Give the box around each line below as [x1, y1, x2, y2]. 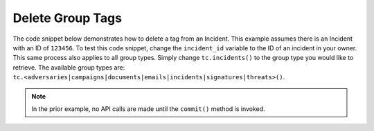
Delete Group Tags [12, 10, 123, 26]
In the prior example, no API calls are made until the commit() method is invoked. [31, 104, 266, 113]
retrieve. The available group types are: [12, 63, 125, 72]
